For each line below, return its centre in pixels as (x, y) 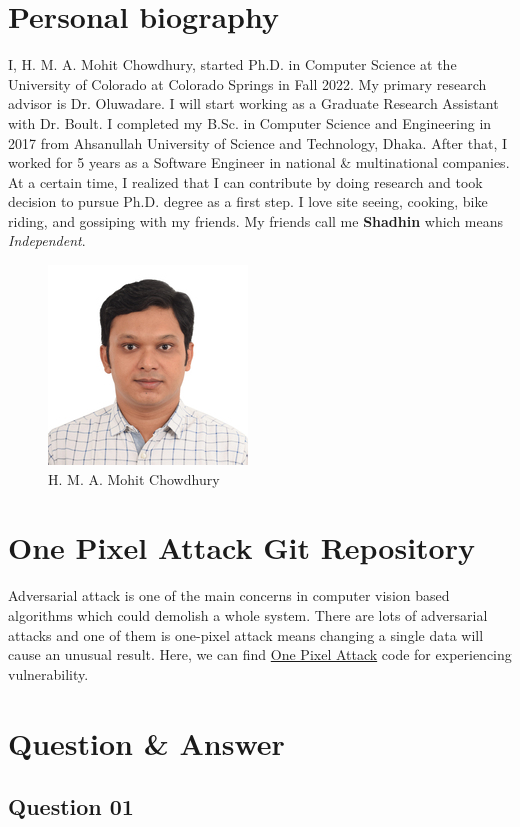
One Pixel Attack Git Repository (241, 547)
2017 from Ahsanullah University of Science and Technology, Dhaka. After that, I (258, 142)
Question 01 (71, 806)
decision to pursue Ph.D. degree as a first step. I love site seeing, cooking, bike (248, 201)
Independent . (47, 240)
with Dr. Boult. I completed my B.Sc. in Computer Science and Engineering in (250, 122)
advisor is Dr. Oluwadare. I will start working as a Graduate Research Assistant (253, 103)
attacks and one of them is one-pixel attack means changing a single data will (246, 634)
